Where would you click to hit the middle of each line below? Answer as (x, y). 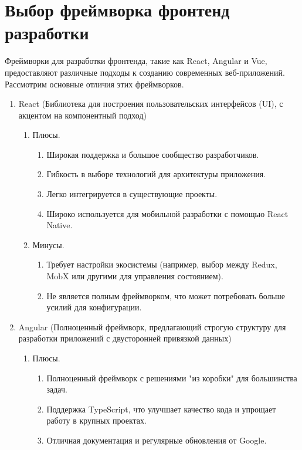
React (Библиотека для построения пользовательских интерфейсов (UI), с (151, 104)
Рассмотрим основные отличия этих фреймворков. (94, 84)
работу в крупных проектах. (96, 420)
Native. (60, 225)
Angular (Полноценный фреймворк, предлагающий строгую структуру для (152, 326)
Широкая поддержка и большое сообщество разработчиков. (153, 154)
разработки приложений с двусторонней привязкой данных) (125, 338)
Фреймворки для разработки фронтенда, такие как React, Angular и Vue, (136, 61)
